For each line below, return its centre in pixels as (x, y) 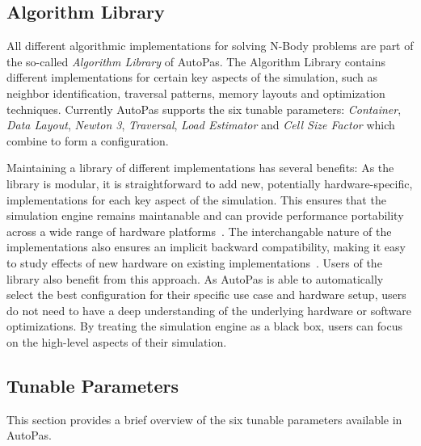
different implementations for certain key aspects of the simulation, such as (192, 77)
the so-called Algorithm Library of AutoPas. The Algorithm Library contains (196, 61)
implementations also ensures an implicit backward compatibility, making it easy (206, 247)
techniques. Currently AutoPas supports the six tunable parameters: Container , (204, 109)
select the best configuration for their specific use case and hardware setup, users (206, 295)
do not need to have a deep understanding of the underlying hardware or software (209, 310)
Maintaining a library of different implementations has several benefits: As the (200, 168)
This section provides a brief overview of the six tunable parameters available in (204, 419)
